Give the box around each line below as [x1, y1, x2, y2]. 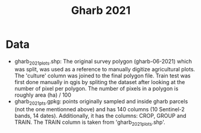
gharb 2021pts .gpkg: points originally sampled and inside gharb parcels [14, 97, 188, 106]
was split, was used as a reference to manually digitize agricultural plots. [14, 65, 196, 73]
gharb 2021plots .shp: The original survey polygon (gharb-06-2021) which [14, 57, 193, 66]
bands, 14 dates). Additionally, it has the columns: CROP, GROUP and [14, 112, 187, 119]
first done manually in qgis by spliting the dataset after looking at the [14, 78, 185, 85]
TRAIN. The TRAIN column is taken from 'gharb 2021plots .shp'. [14, 118, 165, 127]
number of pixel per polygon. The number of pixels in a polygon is [14, 85, 179, 92]
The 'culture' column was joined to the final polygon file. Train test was [14, 72, 191, 79]
